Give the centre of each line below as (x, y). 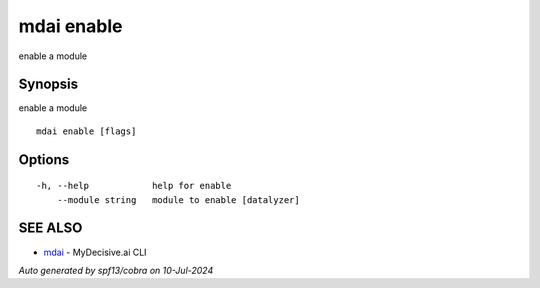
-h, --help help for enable (134, 186)
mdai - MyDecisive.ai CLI (95, 252)
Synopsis (48, 84)
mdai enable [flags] (86, 131)
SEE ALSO (50, 228)
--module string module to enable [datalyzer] (178, 199)
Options (44, 159)
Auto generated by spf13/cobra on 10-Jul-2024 (116, 270)
